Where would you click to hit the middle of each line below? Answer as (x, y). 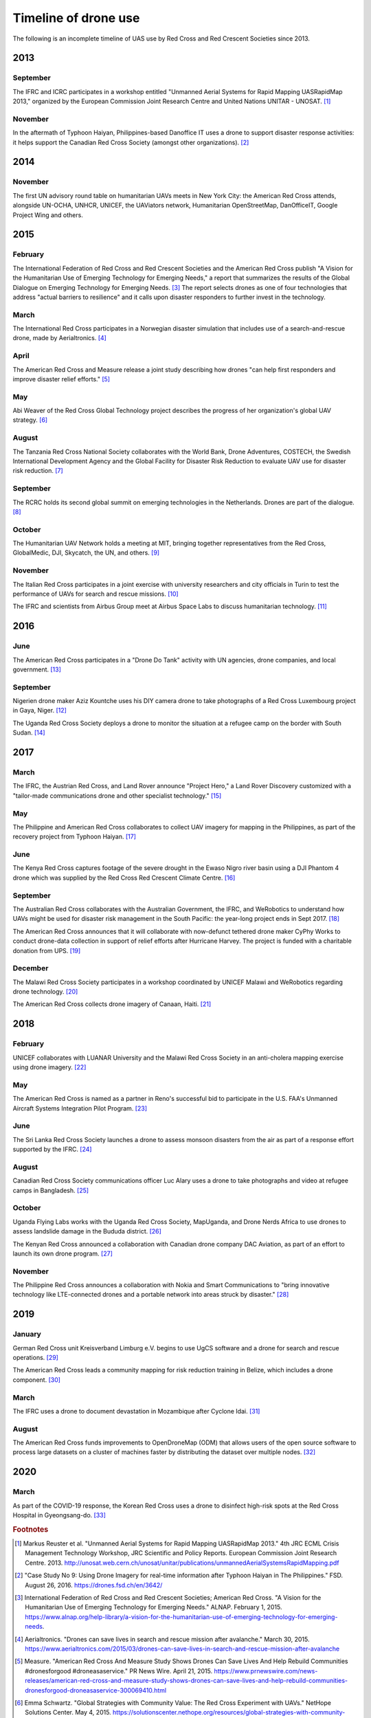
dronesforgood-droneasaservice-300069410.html (96, 1690)
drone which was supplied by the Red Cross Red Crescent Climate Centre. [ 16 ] (124, 878)
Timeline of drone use (76, 18)
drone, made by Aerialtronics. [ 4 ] (59, 338)
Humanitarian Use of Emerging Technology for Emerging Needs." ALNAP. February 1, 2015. (154, 1607)
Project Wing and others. (48, 215)
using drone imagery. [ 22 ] (49, 1067)
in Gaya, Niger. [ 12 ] (40, 711)
